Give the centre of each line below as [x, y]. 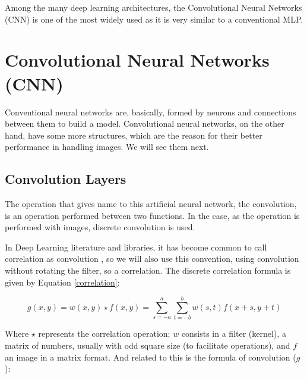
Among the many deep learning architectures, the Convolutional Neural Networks [153, 7]
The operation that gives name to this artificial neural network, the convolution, [151, 204]
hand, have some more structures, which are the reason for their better [134, 135]
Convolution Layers [66, 179]
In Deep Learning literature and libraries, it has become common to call [136, 247]
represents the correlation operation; [104, 333]
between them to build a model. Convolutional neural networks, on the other [145, 123]
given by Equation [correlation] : [62, 282]
